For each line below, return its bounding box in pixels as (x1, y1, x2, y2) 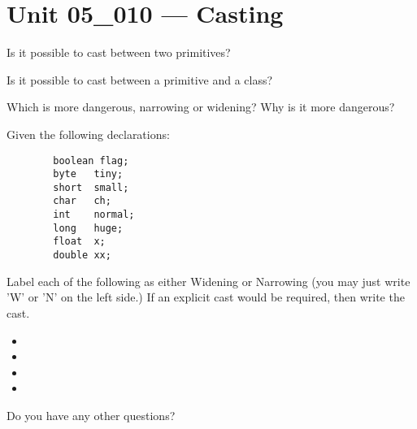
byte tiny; (53, 168, 124, 180)
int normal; (53, 209, 135, 221)
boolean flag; (53, 154, 129, 167)
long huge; (53, 222, 124, 234)
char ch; (53, 195, 111, 207)
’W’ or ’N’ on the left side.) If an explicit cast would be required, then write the (7, 288, 405, 305)
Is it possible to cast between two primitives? (7, 44, 231, 61)
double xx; (53, 249, 111, 262)
